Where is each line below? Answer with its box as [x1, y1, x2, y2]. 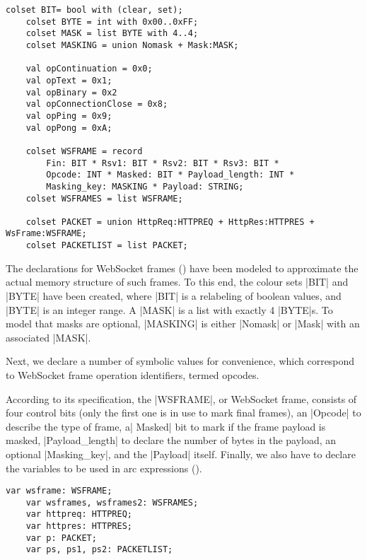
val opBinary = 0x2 [25, 87, 117, 98]
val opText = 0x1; [25, 75, 112, 86]
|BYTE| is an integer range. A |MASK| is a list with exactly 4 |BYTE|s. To [6, 302, 333, 317]
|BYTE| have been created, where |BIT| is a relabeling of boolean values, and [6, 288, 342, 303]
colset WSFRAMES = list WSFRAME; [25, 193, 183, 204]
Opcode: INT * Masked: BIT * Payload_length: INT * [46, 170, 295, 180]
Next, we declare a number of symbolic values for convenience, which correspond [6, 354, 355, 368]
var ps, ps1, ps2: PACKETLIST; [25, 544, 173, 555]
